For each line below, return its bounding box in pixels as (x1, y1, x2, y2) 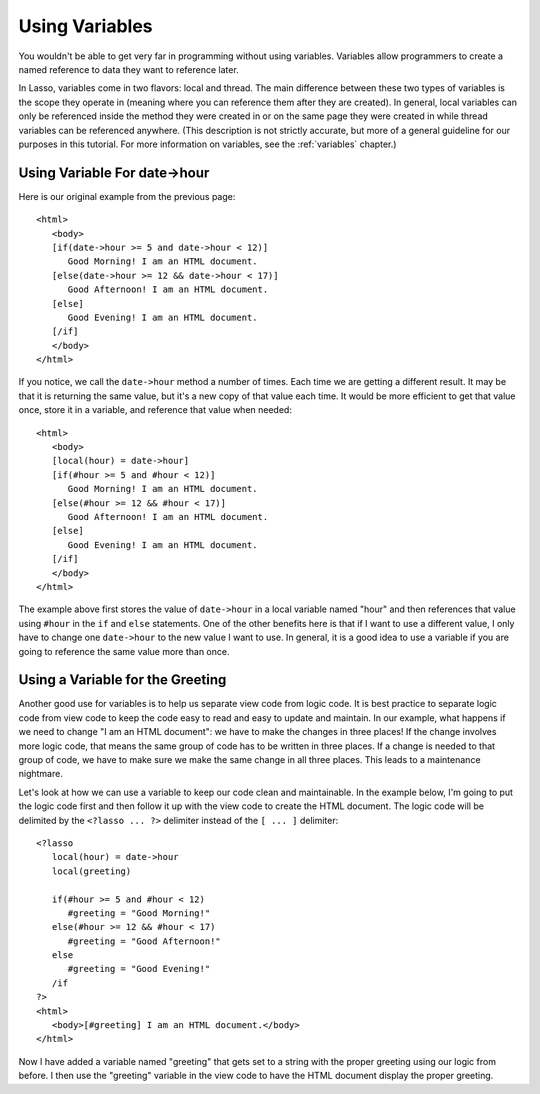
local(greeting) (51, 865, 132, 877)
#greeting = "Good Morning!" (67, 907, 211, 919)
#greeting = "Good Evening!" (67, 963, 211, 975)
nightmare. (18, 768, 64, 780)
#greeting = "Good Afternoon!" (67, 935, 222, 947)
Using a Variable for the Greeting (18, 671, 227, 689)
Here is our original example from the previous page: (18, 190, 236, 202)
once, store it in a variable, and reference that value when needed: (18, 404, 292, 416)
